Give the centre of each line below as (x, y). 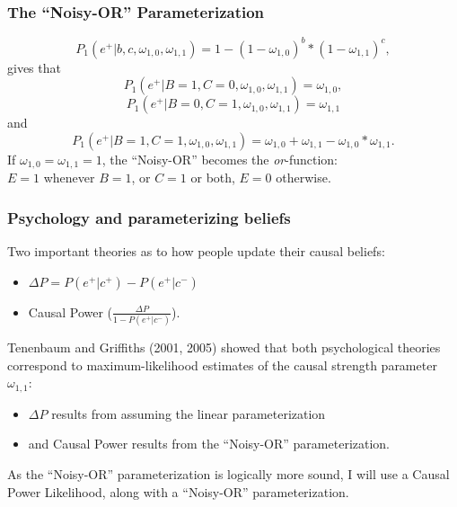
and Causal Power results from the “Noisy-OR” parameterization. (209, 444)
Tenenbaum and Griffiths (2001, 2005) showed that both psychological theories (224, 347)
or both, (213, 178)
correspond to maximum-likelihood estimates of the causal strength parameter (222, 365)
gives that (34, 67)
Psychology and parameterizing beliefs (149, 217)
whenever (69, 178)
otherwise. (303, 178)
